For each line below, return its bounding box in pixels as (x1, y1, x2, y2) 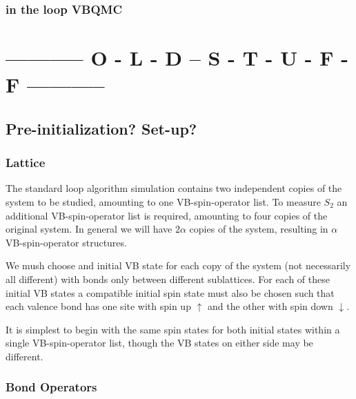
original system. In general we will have (6, 222, 172, 236)
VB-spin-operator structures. (6, 235, 127, 249)
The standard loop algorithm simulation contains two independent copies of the (6, 181, 342, 195)
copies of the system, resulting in (189, 222, 328, 236)
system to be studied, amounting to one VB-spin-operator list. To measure (6, 195, 321, 208)
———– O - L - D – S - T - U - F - (6, 43, 348, 72)
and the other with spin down (208, 299, 333, 313)
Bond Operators (6, 378, 97, 396)
